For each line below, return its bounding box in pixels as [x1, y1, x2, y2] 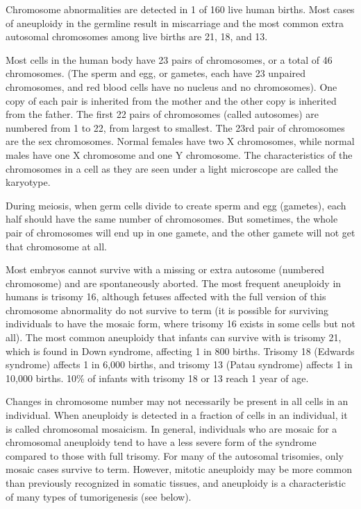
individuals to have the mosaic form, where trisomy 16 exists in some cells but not [6, 316, 355, 331]
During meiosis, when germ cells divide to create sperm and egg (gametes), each [6, 198, 346, 212]
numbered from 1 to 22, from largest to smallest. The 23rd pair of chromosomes [6, 120, 345, 135]
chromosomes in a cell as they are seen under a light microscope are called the [6, 161, 338, 175]
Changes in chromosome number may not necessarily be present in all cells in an [6, 394, 349, 408]
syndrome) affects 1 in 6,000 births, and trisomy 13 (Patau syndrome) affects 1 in [6, 357, 353, 372]
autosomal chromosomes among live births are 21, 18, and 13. [6, 29, 268, 44]
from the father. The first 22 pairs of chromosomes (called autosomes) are [6, 107, 319, 121]
